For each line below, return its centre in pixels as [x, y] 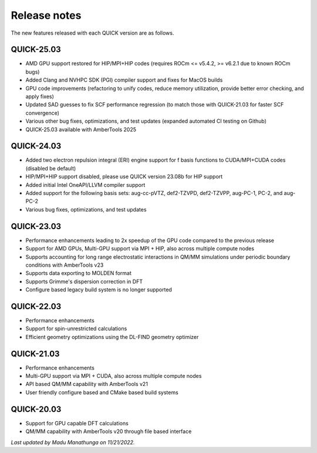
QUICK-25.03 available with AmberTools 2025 [81, 129]
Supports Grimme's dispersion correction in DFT [84, 281]
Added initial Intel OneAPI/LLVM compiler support [85, 184]
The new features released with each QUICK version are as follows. [92, 33]
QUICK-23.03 [36, 226]
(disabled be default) [51, 168]
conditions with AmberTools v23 [65, 265]
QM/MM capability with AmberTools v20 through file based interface [109, 431]
